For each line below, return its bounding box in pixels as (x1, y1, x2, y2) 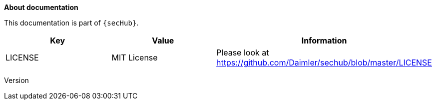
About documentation (4, 3, 78, 11)
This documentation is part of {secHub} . (4, 18, 139, 27)
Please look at (216, 47, 269, 57)
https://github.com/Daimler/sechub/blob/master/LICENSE (216, 57, 432, 67)
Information (301, 35, 347, 45)
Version (4, 76, 29, 84)
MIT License (111, 52, 158, 62)
